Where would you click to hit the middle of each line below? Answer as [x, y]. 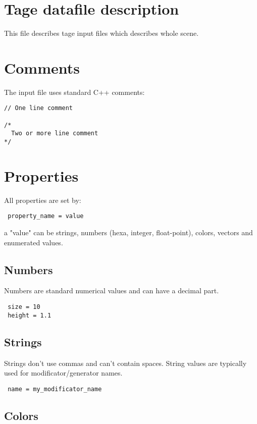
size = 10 [24, 307]
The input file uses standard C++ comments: [74, 92]
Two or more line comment [55, 134]
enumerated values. [34, 242]
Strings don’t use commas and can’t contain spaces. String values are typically [125, 363]
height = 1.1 [30, 315]
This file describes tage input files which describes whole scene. [101, 33]
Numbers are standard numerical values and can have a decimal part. [112, 290]
